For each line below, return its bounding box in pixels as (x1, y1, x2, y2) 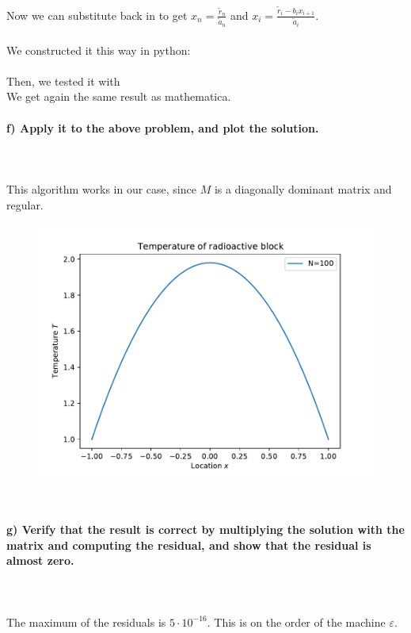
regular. (6, 196, 44, 213)
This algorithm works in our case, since (6, 180, 196, 197)
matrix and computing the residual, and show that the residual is (6, 536, 371, 553)
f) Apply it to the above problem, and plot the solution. (6, 119, 319, 136)
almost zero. (6, 552, 74, 569)
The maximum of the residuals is (6, 613, 166, 630)
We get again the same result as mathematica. (6, 88, 231, 105)
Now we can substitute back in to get (6, 6, 188, 23)
